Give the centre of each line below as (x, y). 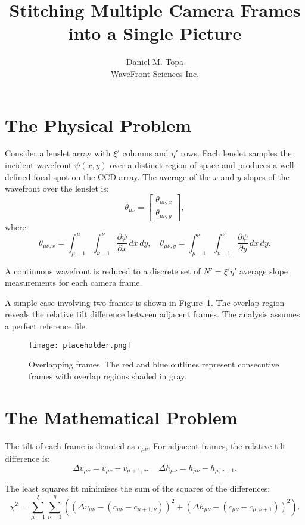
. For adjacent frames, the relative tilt (217, 445)
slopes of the (267, 176)
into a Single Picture (155, 33)
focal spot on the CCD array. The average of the (122, 176)
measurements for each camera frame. (74, 282)
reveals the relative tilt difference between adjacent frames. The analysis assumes (152, 314)
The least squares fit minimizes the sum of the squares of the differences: (138, 488)
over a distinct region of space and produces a (194, 165)
